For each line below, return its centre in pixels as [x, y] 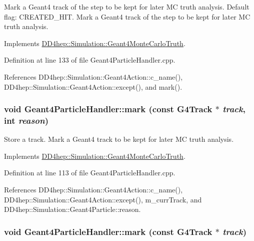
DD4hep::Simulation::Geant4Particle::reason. [72, 209]
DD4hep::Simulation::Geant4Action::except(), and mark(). [93, 86]
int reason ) [26, 120]
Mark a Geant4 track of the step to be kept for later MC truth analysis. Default [127, 7]
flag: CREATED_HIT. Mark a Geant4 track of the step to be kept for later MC [127, 16]
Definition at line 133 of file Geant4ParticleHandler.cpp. [90, 60]
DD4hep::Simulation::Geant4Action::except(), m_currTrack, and [103, 199]
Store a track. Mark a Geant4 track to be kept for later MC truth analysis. [119, 139]
